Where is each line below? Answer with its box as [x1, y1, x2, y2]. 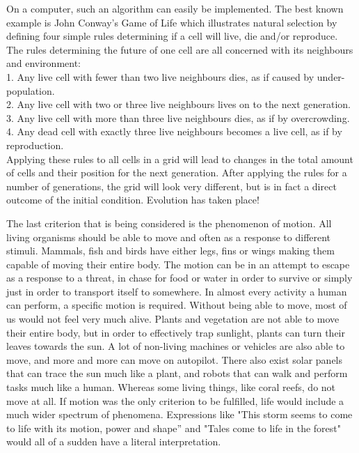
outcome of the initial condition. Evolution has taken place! [6, 192, 260, 207]
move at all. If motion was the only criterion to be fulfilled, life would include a [6, 393, 344, 408]
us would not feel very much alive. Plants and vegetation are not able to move [6, 312, 340, 326]
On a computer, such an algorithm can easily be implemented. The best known [6, 1, 344, 15]
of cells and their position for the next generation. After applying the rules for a [6, 165, 347, 180]
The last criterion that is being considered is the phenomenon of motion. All [6, 215, 332, 230]
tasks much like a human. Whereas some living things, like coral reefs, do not [6, 380, 336, 394]
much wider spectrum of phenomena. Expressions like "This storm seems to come [6, 407, 353, 422]
